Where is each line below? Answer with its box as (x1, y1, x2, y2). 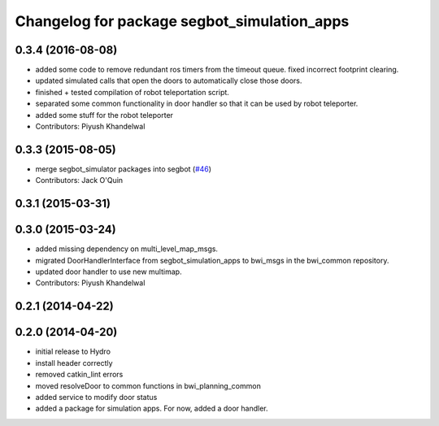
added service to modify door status (35, 392, 158, 402)
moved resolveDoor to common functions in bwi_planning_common (35, 380, 262, 390)
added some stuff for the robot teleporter (35, 110, 174, 120)
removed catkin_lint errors (35, 370, 124, 380)
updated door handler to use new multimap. (35, 267, 182, 276)
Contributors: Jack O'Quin (35, 176, 124, 185)
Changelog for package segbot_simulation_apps (15, 12, 350, 30)
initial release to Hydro (35, 346, 111, 357)
